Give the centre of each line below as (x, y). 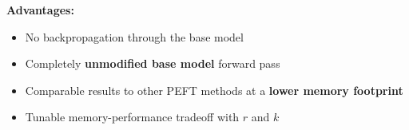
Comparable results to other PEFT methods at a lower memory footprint (214, 90)
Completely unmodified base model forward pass (153, 63)
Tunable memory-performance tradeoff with (132, 117)
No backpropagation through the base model (134, 36)
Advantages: (40, 10)
